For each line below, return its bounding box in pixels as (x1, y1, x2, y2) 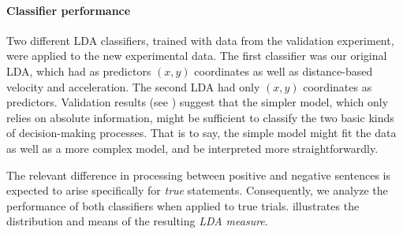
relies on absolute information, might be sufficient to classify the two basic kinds (6, 109, 394, 125)
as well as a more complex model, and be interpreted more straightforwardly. (6, 139, 379, 156)
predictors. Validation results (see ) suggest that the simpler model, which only (6, 94, 389, 110)
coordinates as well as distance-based (194, 62, 373, 79)
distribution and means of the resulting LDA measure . (6, 213, 268, 229)
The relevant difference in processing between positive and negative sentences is (6, 166, 391, 183)
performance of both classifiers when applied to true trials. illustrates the (6, 197, 360, 214)
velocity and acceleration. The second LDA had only (6, 78, 260, 95)
